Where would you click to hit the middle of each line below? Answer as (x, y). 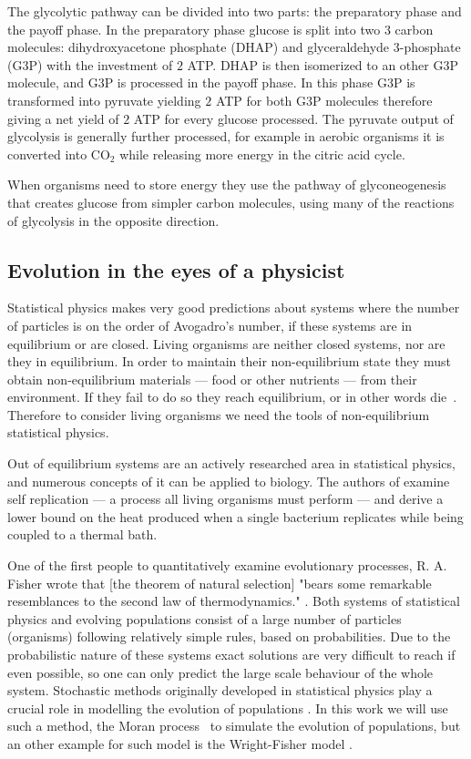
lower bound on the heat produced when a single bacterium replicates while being (235, 516)
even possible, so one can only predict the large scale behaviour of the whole (220, 672)
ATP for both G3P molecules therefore (324, 100)
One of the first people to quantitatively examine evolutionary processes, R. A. (227, 565)
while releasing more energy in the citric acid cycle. (262, 154)
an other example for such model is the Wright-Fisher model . (180, 743)
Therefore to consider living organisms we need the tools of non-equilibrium (219, 414)
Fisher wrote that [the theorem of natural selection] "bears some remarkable (220, 583)
